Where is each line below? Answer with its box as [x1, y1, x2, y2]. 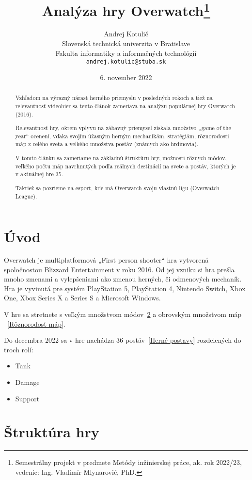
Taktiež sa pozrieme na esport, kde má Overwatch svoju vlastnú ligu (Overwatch [15, 183, 220, 192]
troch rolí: [4, 344, 33, 354]
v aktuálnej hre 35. [15, 170, 63, 178]
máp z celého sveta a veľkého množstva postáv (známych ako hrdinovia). [15, 140, 199, 148]
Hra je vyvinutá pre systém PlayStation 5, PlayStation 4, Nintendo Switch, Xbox [4, 283, 246, 293]
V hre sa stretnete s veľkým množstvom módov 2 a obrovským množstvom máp [4, 309, 242, 319]
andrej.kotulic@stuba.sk [86, 58, 166, 66]
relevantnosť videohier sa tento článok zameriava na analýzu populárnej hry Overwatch [15, 101, 235, 110]
